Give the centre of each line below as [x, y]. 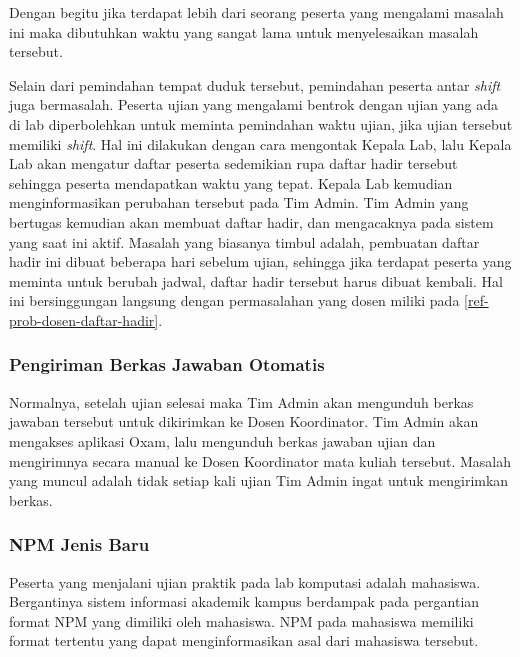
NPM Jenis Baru [79, 544]
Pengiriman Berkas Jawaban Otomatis [167, 364]
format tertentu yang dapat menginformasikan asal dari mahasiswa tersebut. [244, 640]
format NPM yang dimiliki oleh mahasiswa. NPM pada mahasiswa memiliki [241, 620]
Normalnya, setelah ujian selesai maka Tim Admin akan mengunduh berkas [241, 401]
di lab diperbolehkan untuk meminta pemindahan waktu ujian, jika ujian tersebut [261, 123]
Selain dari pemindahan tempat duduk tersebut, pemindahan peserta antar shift [255, 84]
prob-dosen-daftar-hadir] [84, 319]
